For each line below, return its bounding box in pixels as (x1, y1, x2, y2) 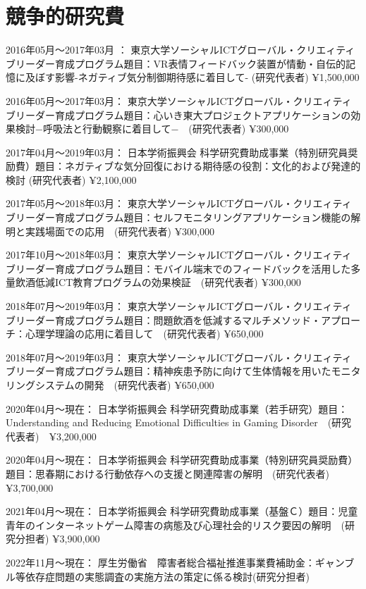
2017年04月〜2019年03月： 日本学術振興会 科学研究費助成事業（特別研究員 (6, 144, 348, 159)
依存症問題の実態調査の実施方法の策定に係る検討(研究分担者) (25, 569, 310, 583)
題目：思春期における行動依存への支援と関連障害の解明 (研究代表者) (6, 466, 329, 480)
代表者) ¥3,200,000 (6, 428, 97, 443)
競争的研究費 (6, 1, 125, 30)
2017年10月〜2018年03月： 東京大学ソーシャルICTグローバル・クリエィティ (6, 247, 352, 262)
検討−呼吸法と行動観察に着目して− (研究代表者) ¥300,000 (15, 121, 289, 136)
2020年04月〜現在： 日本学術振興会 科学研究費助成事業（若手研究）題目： (6, 401, 348, 416)
